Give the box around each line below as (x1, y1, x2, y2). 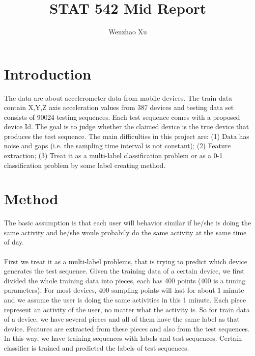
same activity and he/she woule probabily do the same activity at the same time (4, 227, 247, 237)
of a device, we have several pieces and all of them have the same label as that (4, 314, 240, 324)
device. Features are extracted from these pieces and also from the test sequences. (4, 323, 250, 333)
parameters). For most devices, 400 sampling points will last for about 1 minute (4, 285, 244, 295)
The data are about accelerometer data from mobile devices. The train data (4, 92, 232, 103)
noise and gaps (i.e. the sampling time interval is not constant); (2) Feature (4, 140, 231, 151)
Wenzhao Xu (108, 27, 147, 37)
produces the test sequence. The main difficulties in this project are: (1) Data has (4, 131, 249, 141)
